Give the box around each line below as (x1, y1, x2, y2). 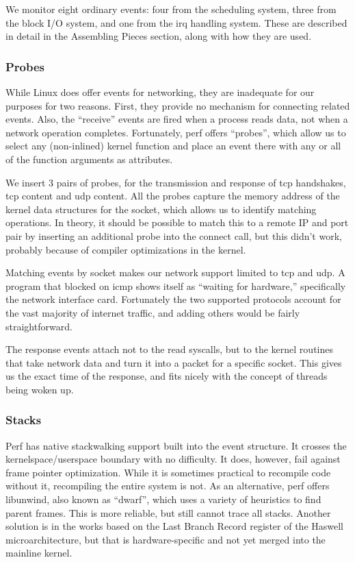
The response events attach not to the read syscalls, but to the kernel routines (5, 342, 333, 356)
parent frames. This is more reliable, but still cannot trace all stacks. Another (5, 505, 331, 520)
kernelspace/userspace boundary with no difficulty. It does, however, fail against (5, 452, 341, 466)
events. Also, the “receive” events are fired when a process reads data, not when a (5, 112, 348, 126)
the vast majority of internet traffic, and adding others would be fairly (5, 305, 300, 319)
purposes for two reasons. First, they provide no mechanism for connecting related (5, 98, 350, 112)
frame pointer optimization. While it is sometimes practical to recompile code (5, 465, 331, 479)
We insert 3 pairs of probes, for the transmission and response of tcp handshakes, (5, 175, 346, 189)
